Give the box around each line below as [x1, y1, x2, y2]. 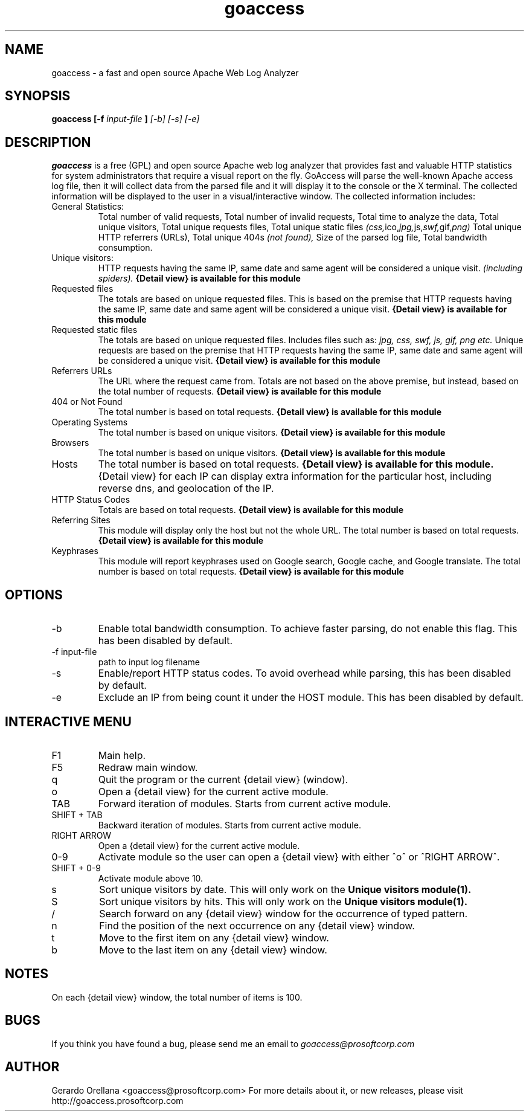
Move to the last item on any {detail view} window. [99, 943, 327, 956]
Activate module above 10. [98, 872, 204, 883]
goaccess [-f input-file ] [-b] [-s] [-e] [51, 114, 200, 124]
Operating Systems [51, 417, 128, 428]
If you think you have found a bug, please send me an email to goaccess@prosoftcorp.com [51, 1038, 415, 1049]
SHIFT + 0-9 [51, 862, 101, 873]
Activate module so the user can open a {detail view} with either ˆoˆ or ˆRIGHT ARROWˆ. [98, 850, 500, 863]
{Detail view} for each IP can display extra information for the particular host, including [98, 470, 492, 483]
